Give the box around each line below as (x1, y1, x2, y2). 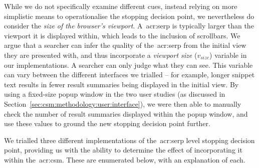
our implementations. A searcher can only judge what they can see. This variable (4, 59, 253, 70)
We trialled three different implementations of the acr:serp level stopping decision (4, 135, 255, 145)
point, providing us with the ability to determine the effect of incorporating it (4, 145, 242, 155)
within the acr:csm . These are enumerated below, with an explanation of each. (4, 154, 245, 165)
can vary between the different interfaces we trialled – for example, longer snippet (4, 69, 255, 80)
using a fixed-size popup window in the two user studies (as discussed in (4, 89, 225, 99)
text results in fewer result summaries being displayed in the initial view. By (4, 79, 239, 89)
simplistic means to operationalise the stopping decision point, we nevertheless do (4, 10, 254, 21)
